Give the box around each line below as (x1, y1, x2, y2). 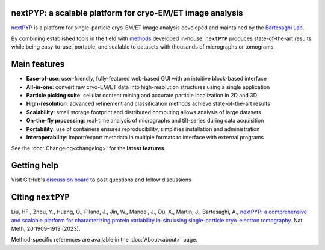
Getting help (11, 160, 58, 171)
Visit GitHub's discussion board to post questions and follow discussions (11, 176, 192, 183)
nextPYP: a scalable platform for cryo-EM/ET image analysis (11, 8, 243, 18)
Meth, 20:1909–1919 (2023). (11, 225, 81, 232)
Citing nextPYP (11, 192, 70, 203)
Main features (11, 59, 65, 69)
